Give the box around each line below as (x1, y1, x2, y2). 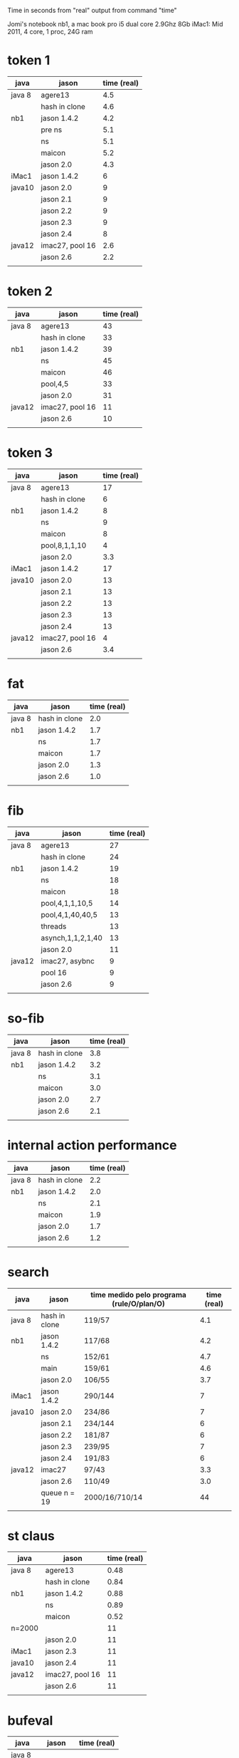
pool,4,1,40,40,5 (41, 909, 98, 919)
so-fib (7, 1010, 45, 1026)
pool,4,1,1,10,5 (41, 898, 93, 908)
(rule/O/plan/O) (111, 1299, 166, 1309)
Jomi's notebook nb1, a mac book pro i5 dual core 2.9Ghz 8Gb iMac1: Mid (7, 20, 223, 28)
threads (41, 921, 67, 931)
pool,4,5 (41, 379, 69, 389)
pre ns (41, 125, 63, 135)
